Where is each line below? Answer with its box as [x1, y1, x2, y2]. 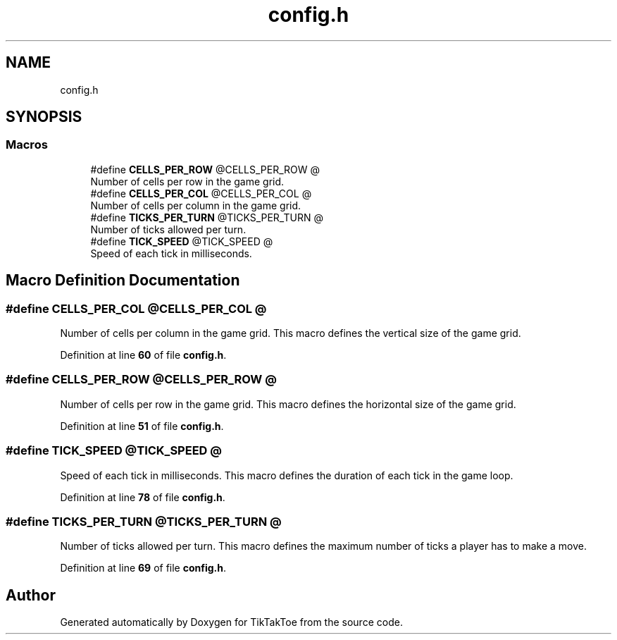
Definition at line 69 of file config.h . [60, 562, 227, 574]
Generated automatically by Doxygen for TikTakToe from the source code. [60, 616, 403, 629]
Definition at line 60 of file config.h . [60, 349, 227, 362]
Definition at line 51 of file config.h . [60, 419, 224, 432]
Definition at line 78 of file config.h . [60, 491, 225, 503]
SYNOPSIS [6, 108, 82, 126]
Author [6, 586, 56, 604]
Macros [6, 137, 48, 152]
